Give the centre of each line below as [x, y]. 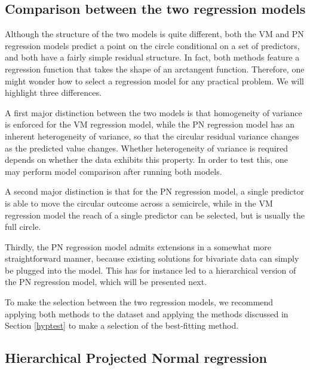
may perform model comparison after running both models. [113, 171]
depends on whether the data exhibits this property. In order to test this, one [146, 160]
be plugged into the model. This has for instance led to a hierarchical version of [151, 270]
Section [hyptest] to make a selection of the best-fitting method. [122, 325]
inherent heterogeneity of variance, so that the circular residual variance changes [152, 136]
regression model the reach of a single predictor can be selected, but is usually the [155, 215]
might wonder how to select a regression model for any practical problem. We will [154, 81]
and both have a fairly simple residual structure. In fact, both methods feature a [152, 57]
